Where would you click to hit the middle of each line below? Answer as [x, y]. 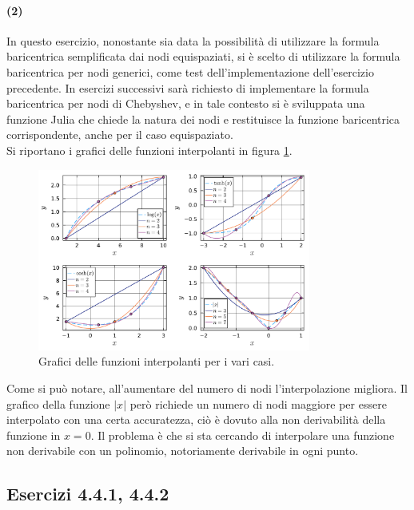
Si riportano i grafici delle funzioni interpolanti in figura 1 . [149, 150]
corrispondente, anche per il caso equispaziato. [120, 134]
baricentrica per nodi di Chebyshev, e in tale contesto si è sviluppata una [186, 103]
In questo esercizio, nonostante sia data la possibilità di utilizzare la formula [193, 40]
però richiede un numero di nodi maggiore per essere [258, 403]
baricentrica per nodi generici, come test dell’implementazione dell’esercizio [190, 71]
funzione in [34, 435]
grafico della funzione [58, 403]
